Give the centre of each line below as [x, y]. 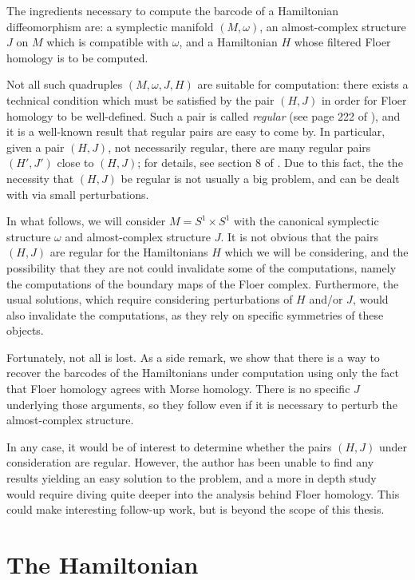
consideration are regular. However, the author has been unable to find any [190, 462]
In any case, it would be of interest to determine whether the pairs [169, 446]
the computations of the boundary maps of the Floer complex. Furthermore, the [203, 283]
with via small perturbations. [78, 194]
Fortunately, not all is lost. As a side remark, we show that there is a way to [193, 357]
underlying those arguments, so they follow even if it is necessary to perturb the [202, 404]
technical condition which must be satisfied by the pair [140, 99]
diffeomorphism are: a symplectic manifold [110, 26]
